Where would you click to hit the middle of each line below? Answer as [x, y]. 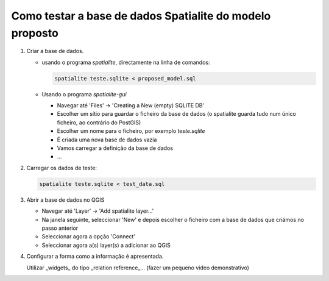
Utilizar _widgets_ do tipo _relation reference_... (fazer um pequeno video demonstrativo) [138, 268]
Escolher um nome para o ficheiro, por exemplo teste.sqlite [131, 131]
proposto [35, 33]
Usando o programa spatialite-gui [84, 94]
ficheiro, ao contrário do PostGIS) [99, 123]
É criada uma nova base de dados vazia [107, 140]
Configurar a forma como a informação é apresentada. [95, 257]
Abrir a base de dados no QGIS [65, 200]
